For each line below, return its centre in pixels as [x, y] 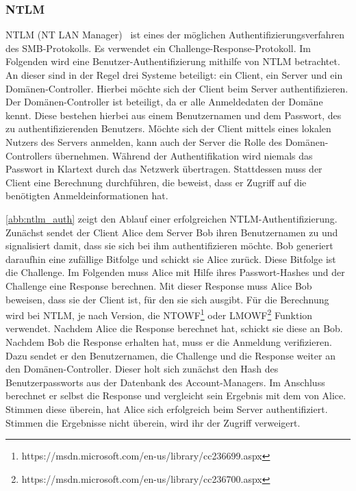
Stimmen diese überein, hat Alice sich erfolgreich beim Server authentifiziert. [167, 408]
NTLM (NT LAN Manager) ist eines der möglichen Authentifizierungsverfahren [175, 35]
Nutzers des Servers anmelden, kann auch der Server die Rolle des [144, 141]
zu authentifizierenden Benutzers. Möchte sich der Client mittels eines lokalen [168, 128]
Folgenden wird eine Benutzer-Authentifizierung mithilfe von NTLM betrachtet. [173, 61]
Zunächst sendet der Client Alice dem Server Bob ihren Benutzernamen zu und [172, 232]
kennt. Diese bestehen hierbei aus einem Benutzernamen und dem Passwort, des [174, 115]
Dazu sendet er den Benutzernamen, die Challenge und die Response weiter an [170, 355]
